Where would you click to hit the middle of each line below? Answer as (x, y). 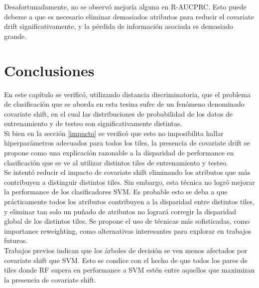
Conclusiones (49, 70)
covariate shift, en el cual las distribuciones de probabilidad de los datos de (119, 113)
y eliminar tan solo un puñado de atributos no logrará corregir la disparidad (120, 211)
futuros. (16, 240)
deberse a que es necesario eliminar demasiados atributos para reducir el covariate (129, 16)
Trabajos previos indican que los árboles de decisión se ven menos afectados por (126, 250)
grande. (15, 36)
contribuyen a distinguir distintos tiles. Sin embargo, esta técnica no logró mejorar (129, 182)
